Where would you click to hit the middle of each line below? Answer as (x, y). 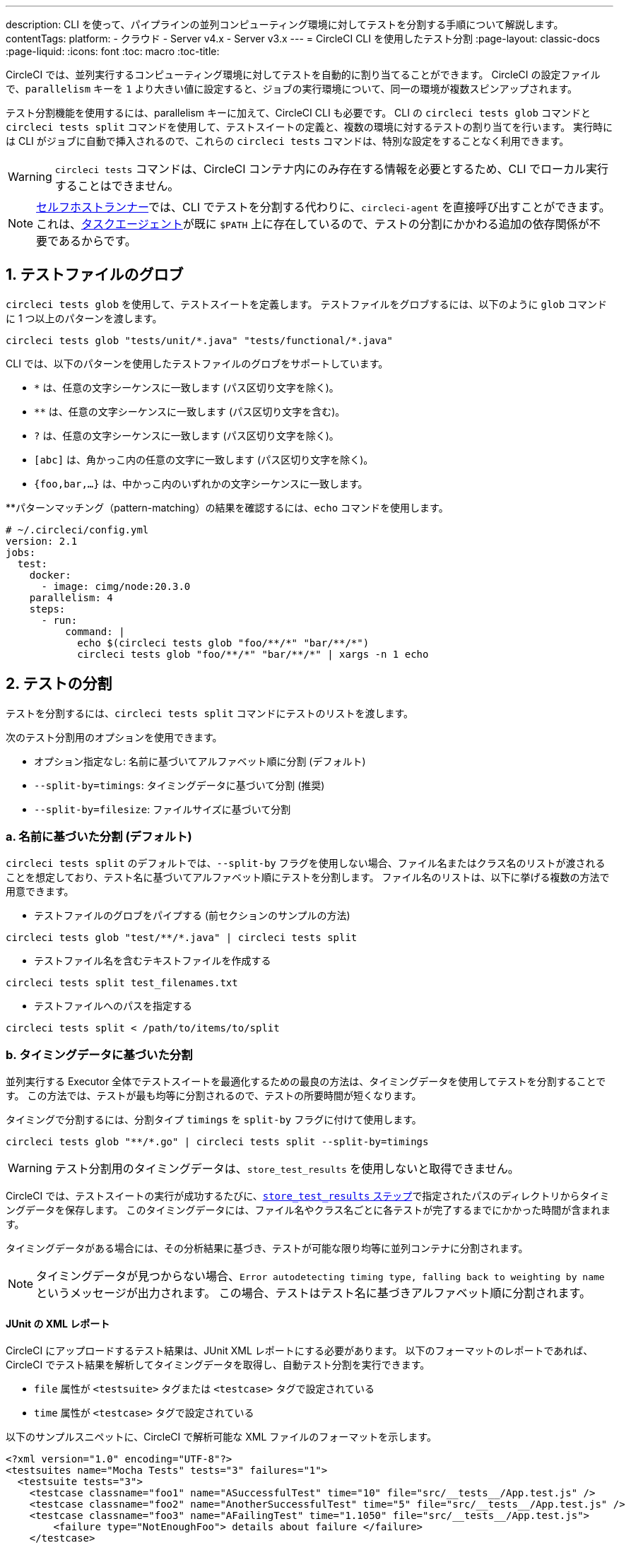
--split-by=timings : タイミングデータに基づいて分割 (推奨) (179, 785)
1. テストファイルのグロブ (95, 275)
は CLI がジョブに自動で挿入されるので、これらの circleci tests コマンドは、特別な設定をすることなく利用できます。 (288, 141)
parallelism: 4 (71, 597)
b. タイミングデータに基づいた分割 (99, 1054)
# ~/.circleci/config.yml (77, 530)
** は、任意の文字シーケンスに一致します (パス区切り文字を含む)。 (190, 411)
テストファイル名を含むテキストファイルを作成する (153, 961)
